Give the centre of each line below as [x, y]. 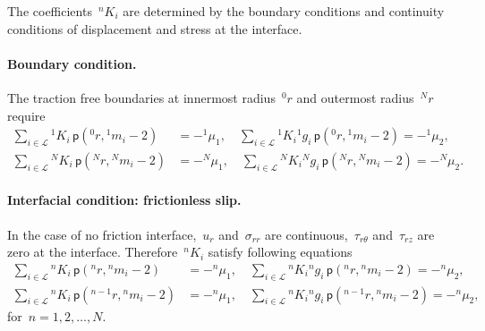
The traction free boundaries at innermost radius [141, 97]
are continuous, [306, 234]
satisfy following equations [280, 252]
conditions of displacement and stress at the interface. [155, 28]
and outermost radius [355, 97]
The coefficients [50, 11]
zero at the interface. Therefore [93, 252]
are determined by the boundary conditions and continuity [284, 11]
